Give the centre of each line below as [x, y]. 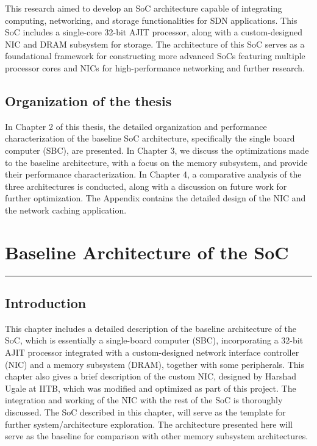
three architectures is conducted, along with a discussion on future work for [146, 186]
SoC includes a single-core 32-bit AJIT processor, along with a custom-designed [154, 32]
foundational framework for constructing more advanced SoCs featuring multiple [155, 56]
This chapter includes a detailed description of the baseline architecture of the [151, 328]
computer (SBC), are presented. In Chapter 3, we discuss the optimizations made [157, 150]
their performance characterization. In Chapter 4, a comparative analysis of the [153, 174]
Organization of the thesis [88, 100]
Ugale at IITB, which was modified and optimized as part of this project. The [151, 388]
